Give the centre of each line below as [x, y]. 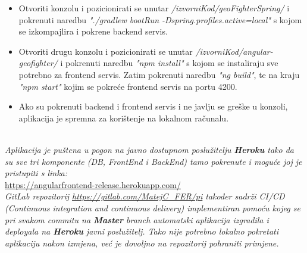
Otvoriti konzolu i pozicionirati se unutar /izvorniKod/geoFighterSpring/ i [154, 8]
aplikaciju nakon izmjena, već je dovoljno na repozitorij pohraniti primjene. [142, 243]
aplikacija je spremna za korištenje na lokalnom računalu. [124, 118]
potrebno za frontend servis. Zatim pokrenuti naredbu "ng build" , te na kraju [159, 74]
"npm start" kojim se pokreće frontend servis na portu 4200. [128, 86]
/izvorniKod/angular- [234, 51]
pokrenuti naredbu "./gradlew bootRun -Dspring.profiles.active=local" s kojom [160, 19]
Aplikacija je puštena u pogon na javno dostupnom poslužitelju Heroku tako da [149, 149]
